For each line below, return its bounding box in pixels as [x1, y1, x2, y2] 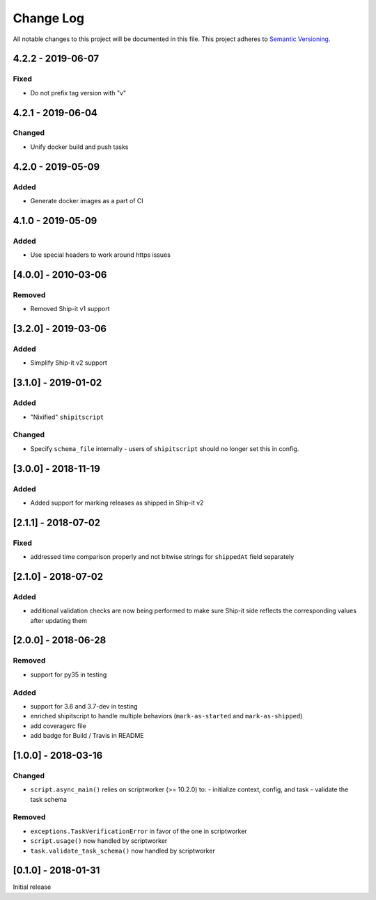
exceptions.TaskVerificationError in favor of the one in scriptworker [30, 827, 247, 835]
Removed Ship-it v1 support [30, 305, 110, 313]
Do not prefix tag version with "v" [30, 88, 127, 97]
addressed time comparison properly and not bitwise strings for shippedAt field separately [30, 553, 295, 561]
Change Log [13, 10, 85, 26]
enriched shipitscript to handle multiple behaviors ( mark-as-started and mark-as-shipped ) [30, 712, 303, 720]
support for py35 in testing [30, 670, 107, 679]
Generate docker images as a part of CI [30, 197, 144, 205]
